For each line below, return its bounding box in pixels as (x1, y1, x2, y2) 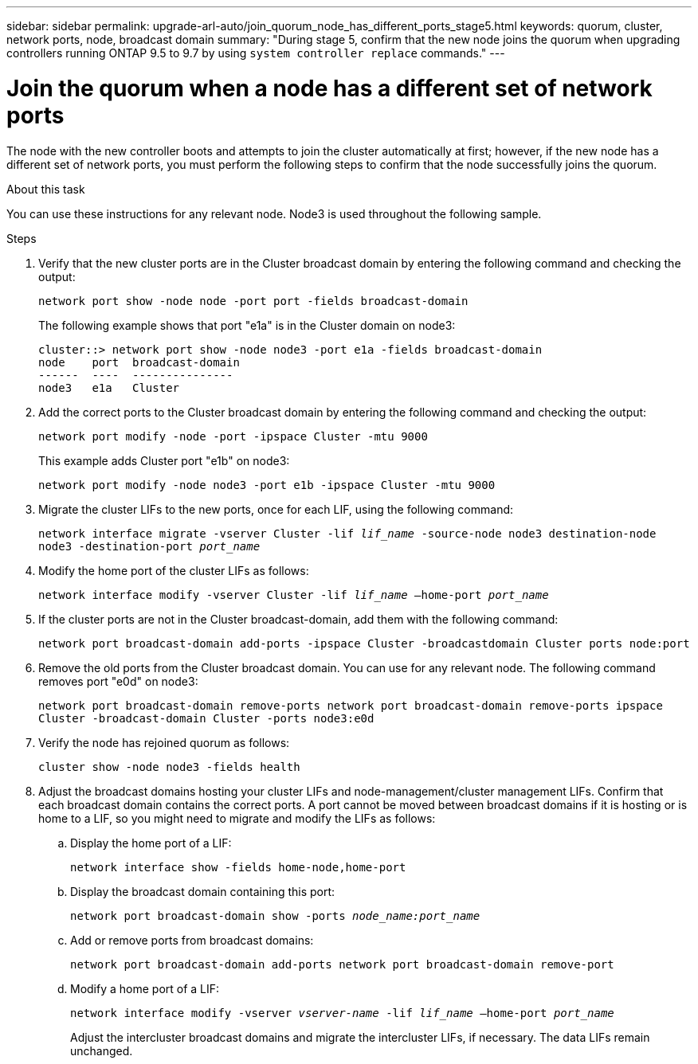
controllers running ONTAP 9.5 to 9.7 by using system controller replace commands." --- (6, 46, 505, 60)
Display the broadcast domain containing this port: (70, 884, 335, 898)
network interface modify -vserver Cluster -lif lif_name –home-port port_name (38, 588, 549, 601)
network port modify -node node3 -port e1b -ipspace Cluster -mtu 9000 (38, 478, 496, 491)
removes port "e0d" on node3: (38, 674, 198, 688)
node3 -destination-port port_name (38, 539, 261, 553)
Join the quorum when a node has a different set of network (6, 74, 653, 102)
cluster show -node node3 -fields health (38, 760, 300, 773)
